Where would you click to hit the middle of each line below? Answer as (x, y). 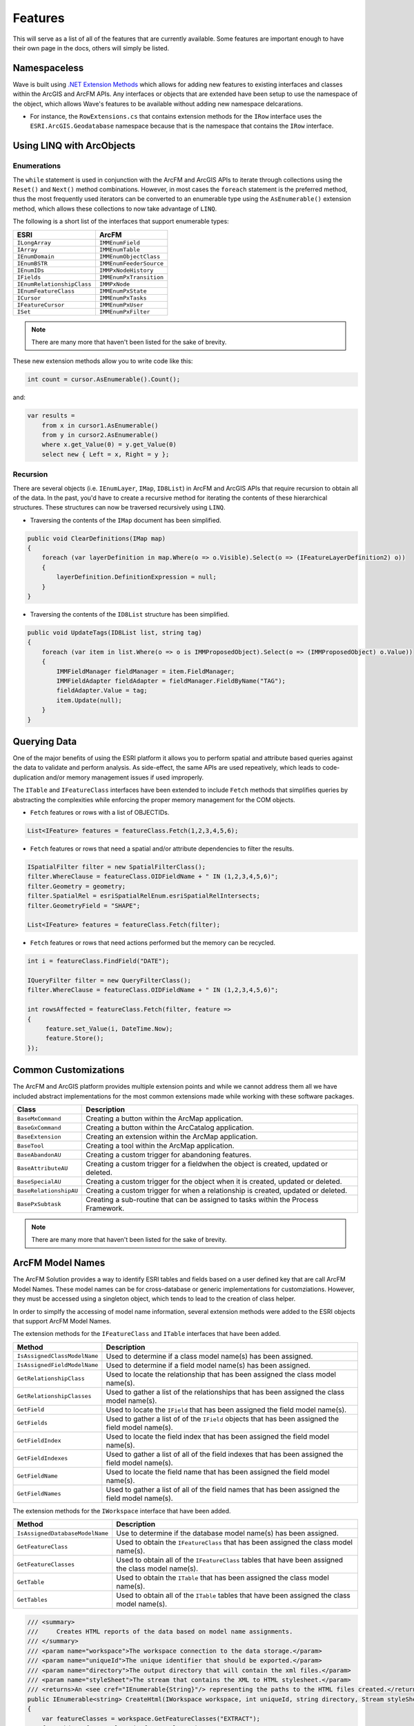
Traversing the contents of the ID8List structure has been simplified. (130, 614)
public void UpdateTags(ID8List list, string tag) (115, 633)
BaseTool (31, 1146)
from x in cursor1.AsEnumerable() (100, 425)
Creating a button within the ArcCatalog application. (170, 1127)
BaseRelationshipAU (48, 1191)
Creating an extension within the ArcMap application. (172, 1137)
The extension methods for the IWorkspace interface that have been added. (122, 1511)
